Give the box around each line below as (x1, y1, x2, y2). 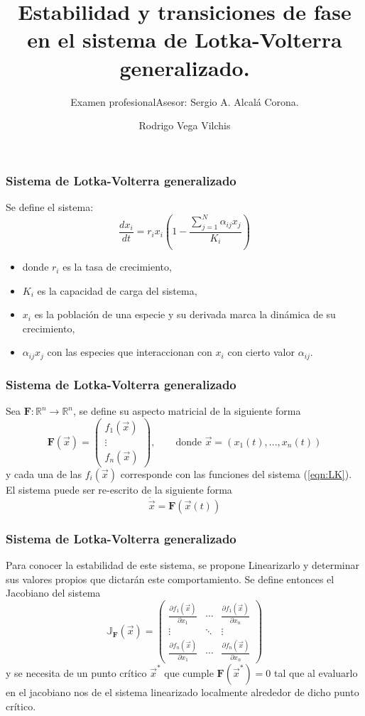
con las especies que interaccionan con (47, 345, 212, 359)
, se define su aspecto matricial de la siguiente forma (73, 403, 301, 418)
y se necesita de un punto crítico (6, 666, 147, 680)
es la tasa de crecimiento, (62, 259, 172, 274)
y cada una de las (6, 466, 82, 481)
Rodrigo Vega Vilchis (138, 118, 231, 133)
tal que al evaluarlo (273, 666, 358, 680)
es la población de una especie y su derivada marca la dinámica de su (34, 307, 336, 322)
